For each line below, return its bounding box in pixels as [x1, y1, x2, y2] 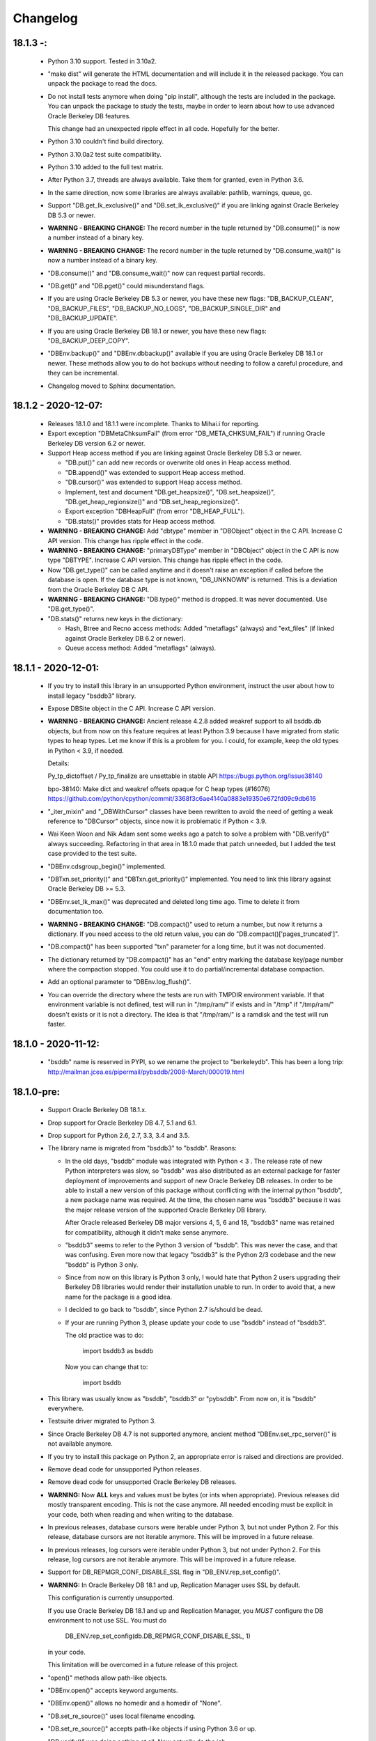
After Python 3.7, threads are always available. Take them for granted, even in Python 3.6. [47, 175, 304, 184]
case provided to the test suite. [47, 850, 137, 858]
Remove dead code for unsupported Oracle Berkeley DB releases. [47, 1478, 237, 1486]
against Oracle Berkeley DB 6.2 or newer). [65, 634, 186, 642]
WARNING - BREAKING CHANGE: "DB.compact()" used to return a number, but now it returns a [47, 920, 323, 928]
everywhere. [47, 1404, 84, 1412]
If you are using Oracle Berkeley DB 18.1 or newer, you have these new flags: [47, 327, 267, 335]
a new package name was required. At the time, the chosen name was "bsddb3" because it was [65, 1196, 341, 1204]
